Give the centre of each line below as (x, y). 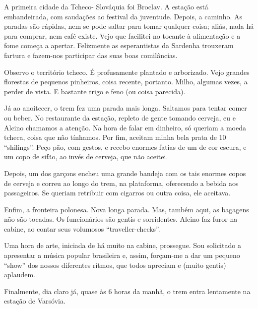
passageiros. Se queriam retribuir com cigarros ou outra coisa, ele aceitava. (117, 193)
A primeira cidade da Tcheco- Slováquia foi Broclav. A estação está (106, 6)
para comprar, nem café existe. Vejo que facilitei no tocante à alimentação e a (122, 35)
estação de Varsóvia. (35, 301)
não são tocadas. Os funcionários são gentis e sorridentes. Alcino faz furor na (121, 219)
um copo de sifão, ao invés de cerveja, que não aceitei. (86, 156)
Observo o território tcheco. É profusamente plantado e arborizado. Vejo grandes (127, 72)
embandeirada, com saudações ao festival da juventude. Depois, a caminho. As (123, 16)
